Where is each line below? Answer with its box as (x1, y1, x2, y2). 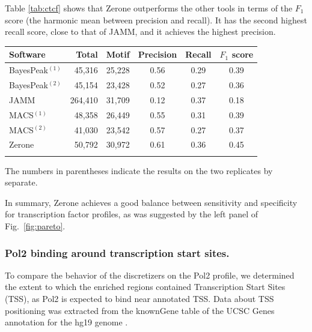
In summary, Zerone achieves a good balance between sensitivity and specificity (5, 196, 298, 208)
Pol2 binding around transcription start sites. (5, 245, 230, 260)
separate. (5, 176, 38, 189)
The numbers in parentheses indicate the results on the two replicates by (5, 164, 273, 177)
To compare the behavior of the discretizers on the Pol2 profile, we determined (5, 268, 295, 281)
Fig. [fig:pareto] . (5, 220, 66, 232)
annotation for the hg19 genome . (5, 316, 128, 328)
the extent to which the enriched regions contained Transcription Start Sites (5, 280, 286, 293)
